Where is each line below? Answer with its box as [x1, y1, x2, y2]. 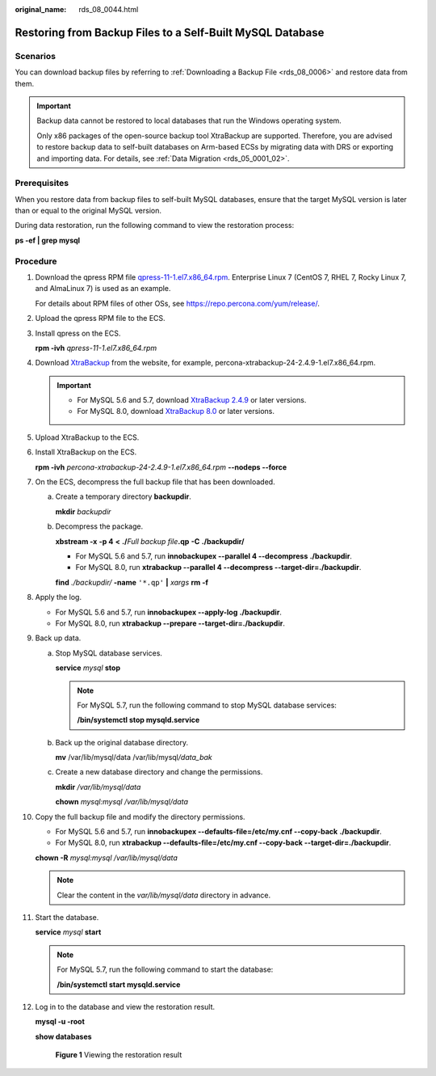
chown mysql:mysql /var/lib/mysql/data [55, 797, 189, 807]
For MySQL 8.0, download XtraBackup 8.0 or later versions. [77, 407, 275, 416]
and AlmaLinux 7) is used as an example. [35, 284, 171, 293]
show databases [35, 1032, 92, 1041]
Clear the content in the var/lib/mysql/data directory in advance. [57, 890, 271, 900]
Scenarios [15, 50, 57, 61]
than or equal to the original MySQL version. [15, 206, 161, 216]
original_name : [15, 5, 67, 14]
